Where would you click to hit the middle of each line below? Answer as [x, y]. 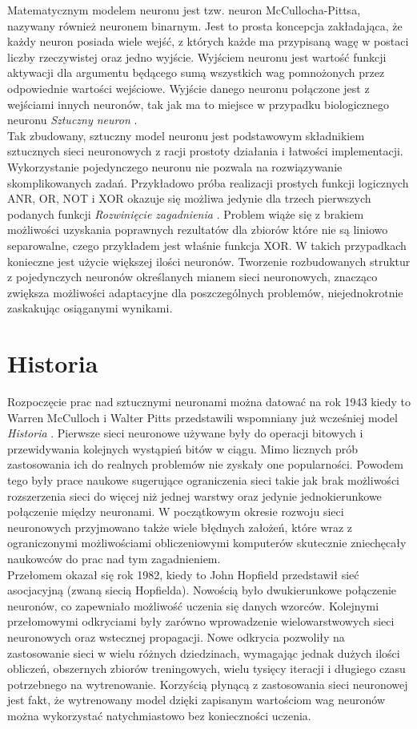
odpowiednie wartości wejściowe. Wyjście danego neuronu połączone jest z [188, 88]
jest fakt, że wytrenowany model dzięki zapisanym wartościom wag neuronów [196, 700]
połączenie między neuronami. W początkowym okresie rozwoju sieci [176, 512]
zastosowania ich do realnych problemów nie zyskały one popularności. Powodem [205, 464]
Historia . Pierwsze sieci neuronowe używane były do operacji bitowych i [185, 433]
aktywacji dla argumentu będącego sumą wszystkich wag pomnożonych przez [196, 72]
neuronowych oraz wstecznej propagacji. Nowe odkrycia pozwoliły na [176, 636]
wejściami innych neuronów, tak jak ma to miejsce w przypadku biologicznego [198, 104]
